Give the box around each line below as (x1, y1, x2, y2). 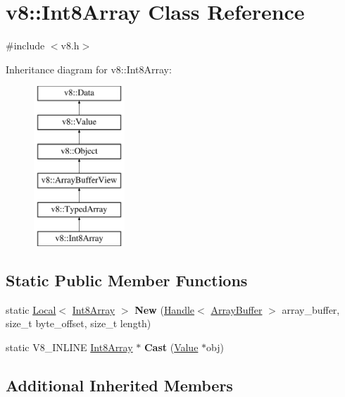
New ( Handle (134, 302, 195, 317)
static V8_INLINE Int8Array (6, 340, 133, 355)
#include (6, 38, 45, 53)
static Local (6, 302, 56, 317)
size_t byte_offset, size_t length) (6, 316, 151, 331)
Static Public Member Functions (6, 269, 248, 291)
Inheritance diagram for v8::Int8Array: (6, 61, 172, 76)
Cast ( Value (144, 340, 199, 355)
